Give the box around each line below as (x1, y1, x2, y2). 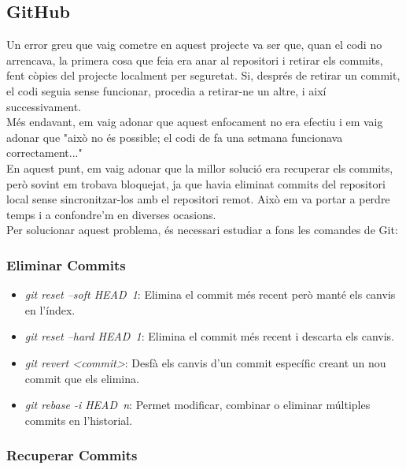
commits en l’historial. (24, 411, 133, 428)
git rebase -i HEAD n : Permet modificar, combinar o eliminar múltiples (24, 396, 371, 413)
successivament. (6, 98, 82, 114)
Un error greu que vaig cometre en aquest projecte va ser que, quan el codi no (6, 36, 382, 53)
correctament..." (6, 144, 83, 161)
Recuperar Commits (6, 445, 138, 465)
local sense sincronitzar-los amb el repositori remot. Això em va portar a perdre (6, 191, 390, 207)
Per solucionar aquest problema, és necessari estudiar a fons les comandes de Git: (6, 221, 398, 238)
